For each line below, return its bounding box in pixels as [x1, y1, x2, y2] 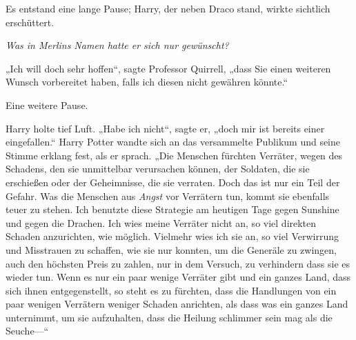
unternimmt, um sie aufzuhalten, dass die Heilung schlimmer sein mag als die [6, 310, 333, 324]
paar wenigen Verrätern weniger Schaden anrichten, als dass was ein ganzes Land [6, 297, 348, 311]
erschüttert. [6, 14, 55, 29]
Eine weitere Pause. [6, 97, 88, 112]
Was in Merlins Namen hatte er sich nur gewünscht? [6, 38, 229, 52]
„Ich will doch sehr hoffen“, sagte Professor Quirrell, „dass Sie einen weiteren [6, 61, 331, 75]
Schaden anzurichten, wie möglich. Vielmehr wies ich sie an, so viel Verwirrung [6, 229, 339, 243]
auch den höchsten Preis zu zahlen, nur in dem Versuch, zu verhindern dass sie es [6, 256, 350, 270]
